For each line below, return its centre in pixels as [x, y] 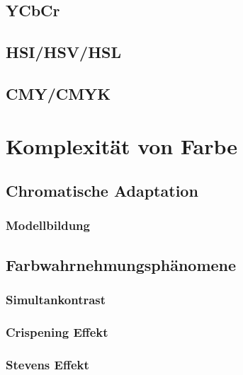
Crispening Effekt [57, 331]
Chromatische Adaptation [102, 191]
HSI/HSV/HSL [64, 52]
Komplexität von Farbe [122, 145]
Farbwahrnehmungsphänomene [121, 264]
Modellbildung [48, 225]
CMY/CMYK [58, 93]
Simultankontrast [56, 300]
